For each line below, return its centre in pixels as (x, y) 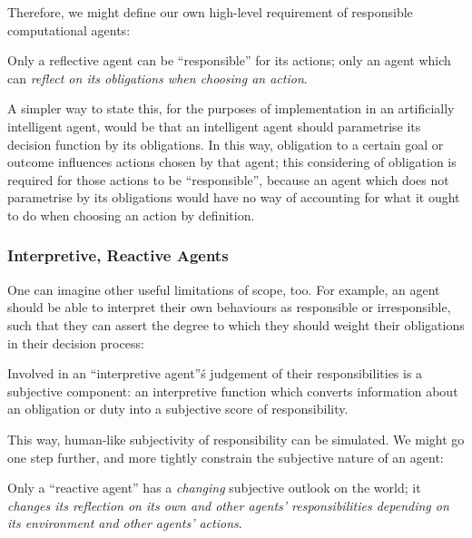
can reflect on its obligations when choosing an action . (157, 78)
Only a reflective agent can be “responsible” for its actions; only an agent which (229, 60)
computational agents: (69, 29)
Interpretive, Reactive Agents (118, 255)
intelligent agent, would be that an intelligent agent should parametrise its (214, 126)
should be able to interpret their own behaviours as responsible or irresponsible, (229, 307)
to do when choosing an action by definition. (131, 215)
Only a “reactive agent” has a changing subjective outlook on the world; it (214, 488)
